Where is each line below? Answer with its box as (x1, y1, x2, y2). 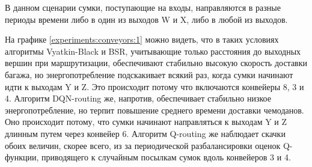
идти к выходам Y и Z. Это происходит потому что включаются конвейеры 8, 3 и (5, 80, 304, 93)
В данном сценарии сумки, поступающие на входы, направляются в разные (5, 1, 281, 13)
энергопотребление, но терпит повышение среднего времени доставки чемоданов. (5, 103, 304, 116)
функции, (5, 151, 39, 163)
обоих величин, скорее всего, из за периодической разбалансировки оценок (5, 139, 281, 151)
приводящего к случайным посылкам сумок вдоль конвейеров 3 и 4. (41, 151, 291, 163)
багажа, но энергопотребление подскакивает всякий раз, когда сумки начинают (5, 68, 293, 80)
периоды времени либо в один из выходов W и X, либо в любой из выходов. (5, 13, 288, 25)
